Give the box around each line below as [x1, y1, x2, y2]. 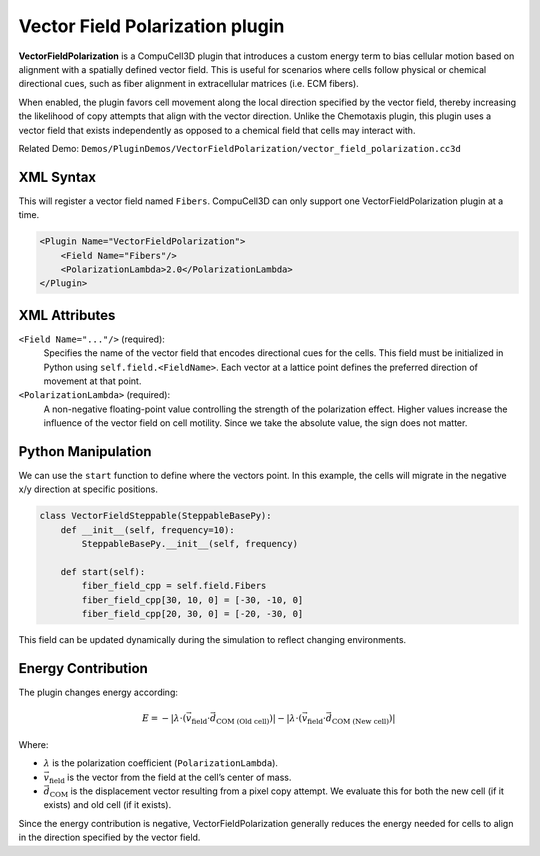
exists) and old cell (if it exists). [43, 799, 172, 811]
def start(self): [60, 566, 146, 578]
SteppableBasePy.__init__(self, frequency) [81, 538, 299, 550]
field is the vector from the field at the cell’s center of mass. [48, 771, 292, 785]
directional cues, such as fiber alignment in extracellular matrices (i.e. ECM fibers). [18, 78, 359, 90]
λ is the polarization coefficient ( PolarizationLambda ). [43, 757, 279, 769]
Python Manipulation [18, 443, 152, 460]
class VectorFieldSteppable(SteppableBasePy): [39, 510, 272, 522]
